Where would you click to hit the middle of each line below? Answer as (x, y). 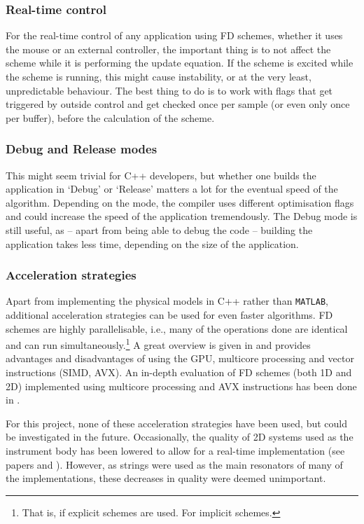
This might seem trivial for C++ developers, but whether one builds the (161, 175)
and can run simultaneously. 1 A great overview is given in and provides (158, 344)
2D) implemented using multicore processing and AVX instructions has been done (181, 386)
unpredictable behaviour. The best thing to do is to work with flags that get (169, 90)
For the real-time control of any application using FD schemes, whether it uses (174, 35)
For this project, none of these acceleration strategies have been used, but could (176, 423)
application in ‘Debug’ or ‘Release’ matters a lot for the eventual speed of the (172, 189)
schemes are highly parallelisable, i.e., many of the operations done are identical (177, 328)
